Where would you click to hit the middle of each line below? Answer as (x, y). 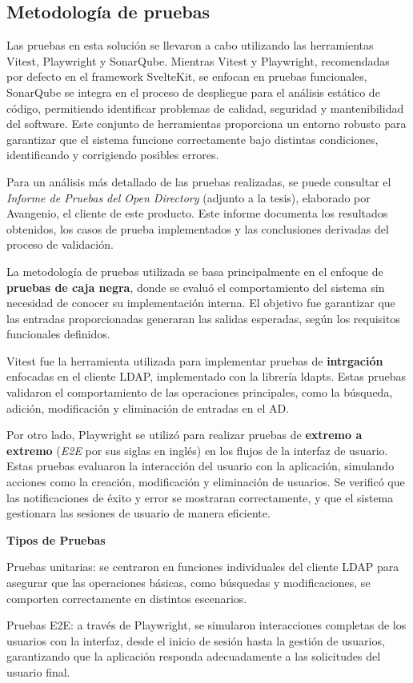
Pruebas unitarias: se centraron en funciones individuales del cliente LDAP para (203, 567)
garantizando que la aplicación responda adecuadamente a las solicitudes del (194, 656)
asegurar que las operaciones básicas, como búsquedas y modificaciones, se (188, 583)
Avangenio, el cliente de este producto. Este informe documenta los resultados (197, 213)
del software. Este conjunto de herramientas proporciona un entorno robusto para (206, 124)
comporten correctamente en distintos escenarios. (127, 598)
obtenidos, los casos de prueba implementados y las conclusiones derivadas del (198, 228)
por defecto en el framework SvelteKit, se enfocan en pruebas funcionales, (187, 76)
